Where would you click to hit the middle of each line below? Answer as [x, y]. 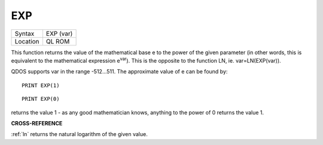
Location [27, 41]
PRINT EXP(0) [41, 99]
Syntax [25, 33]
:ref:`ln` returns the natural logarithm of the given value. [79, 134]
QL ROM [58, 41]
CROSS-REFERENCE [37, 123]
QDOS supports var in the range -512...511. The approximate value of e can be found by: [119, 72]
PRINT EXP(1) [41, 85]
